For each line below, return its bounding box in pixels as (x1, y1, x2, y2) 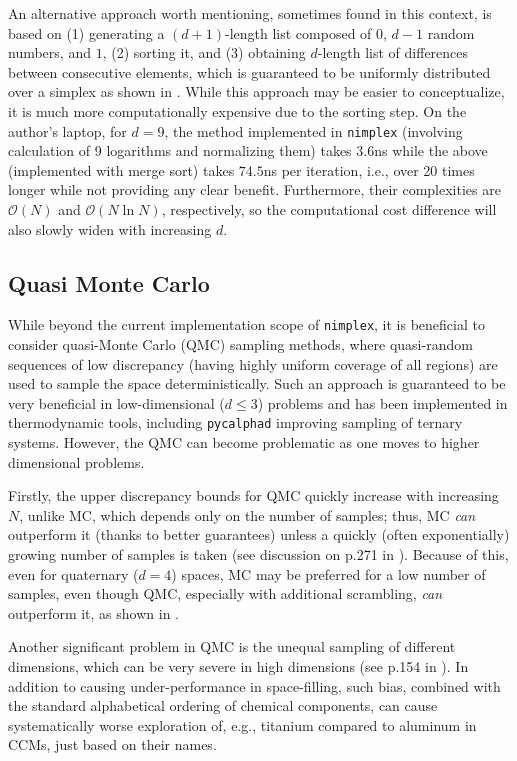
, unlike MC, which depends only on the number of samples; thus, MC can (19, 504, 476, 525)
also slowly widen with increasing (8, 218, 212, 239)
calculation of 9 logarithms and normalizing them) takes (8, 140, 352, 161)
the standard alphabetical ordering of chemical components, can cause (8, 695, 438, 716)
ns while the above (374, 140, 488, 161)
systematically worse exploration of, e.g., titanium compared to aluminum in (8, 714, 477, 735)
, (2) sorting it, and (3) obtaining (102, 42, 306, 63)
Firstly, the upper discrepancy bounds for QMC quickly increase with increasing (8, 485, 499, 506)
